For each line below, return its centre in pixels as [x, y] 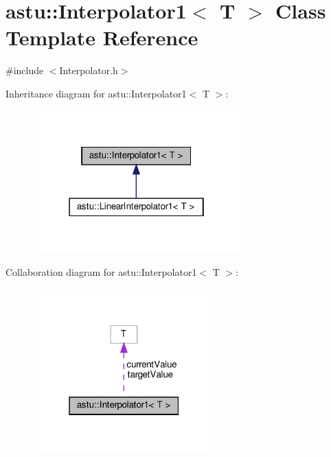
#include [25, 70]
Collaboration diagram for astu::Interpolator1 [101, 272]
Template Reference [102, 37]
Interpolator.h [89, 70]
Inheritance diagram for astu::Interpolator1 [96, 93]
